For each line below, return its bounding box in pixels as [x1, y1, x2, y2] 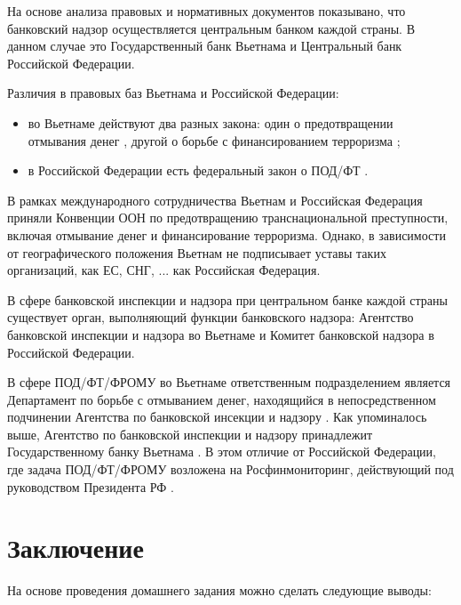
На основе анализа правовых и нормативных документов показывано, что [7, 2, 406, 20]
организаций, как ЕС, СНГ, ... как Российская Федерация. [7, 261, 321, 279]
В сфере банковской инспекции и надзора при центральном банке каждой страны [7, 290, 448, 309]
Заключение [7, 529, 144, 566]
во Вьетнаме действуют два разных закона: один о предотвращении [28, 113, 393, 132]
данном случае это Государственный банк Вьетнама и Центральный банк [7, 36, 402, 55]
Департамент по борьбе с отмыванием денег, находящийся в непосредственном [7, 390, 436, 408]
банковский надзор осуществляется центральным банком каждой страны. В [7, 19, 415, 37]
